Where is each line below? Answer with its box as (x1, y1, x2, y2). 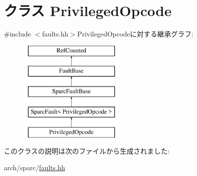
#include (4, 29, 31, 39)
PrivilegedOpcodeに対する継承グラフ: (77, 29, 194, 39)
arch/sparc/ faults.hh (4, 162, 65, 172)
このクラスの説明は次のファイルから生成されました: (4, 146, 170, 156)
